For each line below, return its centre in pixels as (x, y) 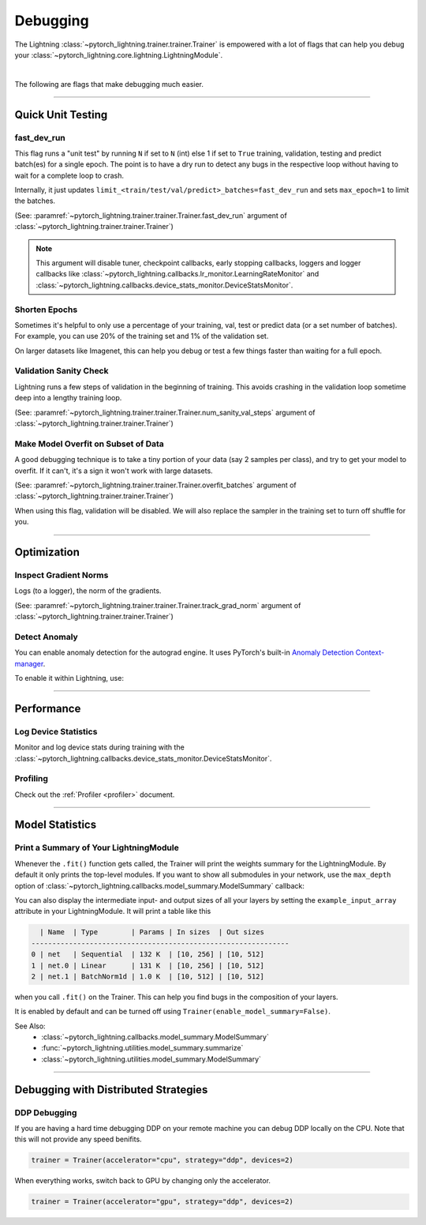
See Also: (30, 1026)
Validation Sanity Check (62, 371)
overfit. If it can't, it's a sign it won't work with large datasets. (114, 471)
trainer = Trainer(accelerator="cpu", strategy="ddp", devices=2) (162, 1160)
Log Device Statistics (56, 731)
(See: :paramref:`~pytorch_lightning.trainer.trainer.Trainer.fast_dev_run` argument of (151, 215)
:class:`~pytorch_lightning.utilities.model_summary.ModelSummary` (151, 1059)
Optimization (47, 552)
